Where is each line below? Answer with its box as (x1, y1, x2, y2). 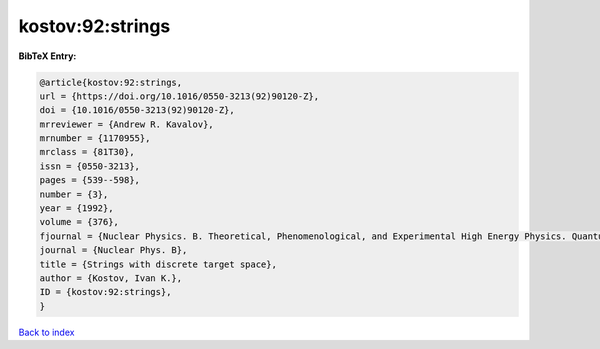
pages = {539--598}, (39, 175, 140, 186)
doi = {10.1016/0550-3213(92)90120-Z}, (39, 105, 235, 116)
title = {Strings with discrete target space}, (39, 258, 277, 270)
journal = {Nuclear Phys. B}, (39, 245, 188, 256)
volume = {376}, (39, 216, 120, 228)
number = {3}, (39, 188, 109, 200)
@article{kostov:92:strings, (39, 76, 183, 88)
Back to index (18, 326, 75, 338)
